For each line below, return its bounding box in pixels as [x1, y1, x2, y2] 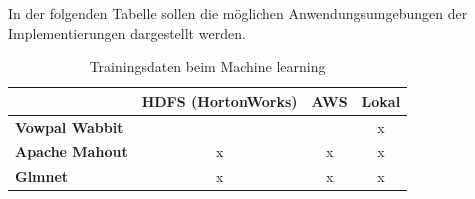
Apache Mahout [15, 141, 128, 162]
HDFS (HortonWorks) [141, 90, 298, 111]
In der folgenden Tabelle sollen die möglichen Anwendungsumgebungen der [8, 3, 468, 23]
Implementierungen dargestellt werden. [8, 22, 246, 43]
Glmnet [15, 166, 69, 187]
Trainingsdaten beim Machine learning [89, 56, 326, 77]
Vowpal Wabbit [15, 116, 124, 137]
